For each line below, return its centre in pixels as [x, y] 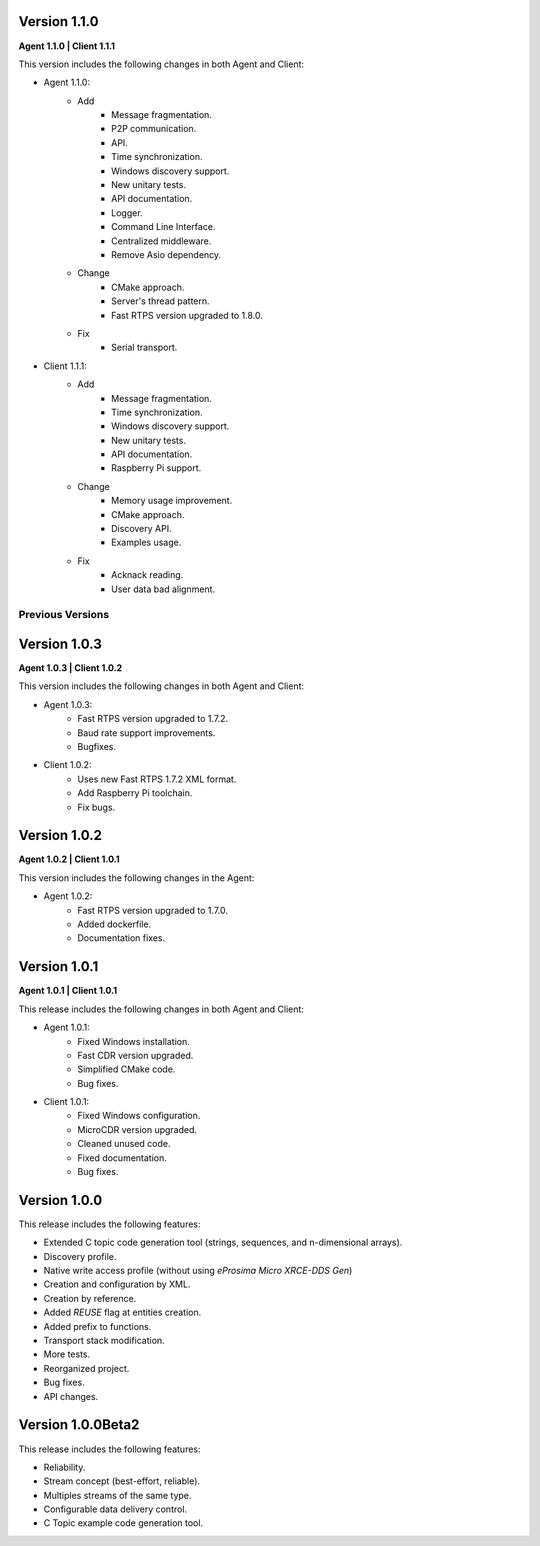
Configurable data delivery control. [115, 1509]
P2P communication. [154, 129]
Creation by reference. [90, 1298]
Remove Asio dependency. [166, 254]
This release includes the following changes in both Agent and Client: [161, 1009]
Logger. [127, 212]
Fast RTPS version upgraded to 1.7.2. [153, 719]
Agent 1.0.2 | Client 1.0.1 [69, 859]
